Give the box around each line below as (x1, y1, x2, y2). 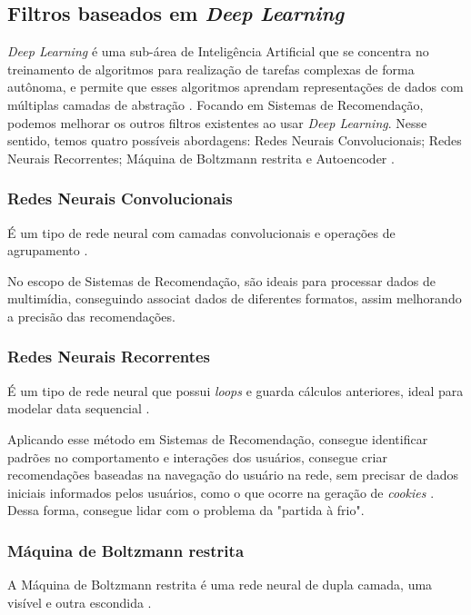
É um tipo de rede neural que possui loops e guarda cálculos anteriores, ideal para (7, 381, 464, 400)
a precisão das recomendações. (7, 306, 175, 325)
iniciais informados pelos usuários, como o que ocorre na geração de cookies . (7, 482, 435, 501)
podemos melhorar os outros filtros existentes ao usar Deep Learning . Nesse (7, 113, 427, 132)
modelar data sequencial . (7, 399, 150, 418)
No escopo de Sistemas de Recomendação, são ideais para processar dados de (7, 271, 436, 290)
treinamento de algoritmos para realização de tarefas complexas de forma (7, 59, 415, 78)
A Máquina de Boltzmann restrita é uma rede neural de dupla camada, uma (7, 575, 433, 594)
